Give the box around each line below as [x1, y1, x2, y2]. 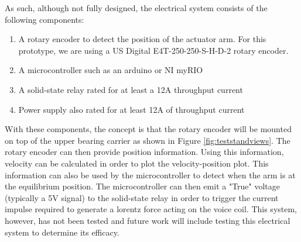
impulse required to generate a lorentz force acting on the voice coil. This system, [5, 203, 297, 215]
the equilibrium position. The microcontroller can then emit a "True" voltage [5, 180, 281, 192]
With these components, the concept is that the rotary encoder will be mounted [5, 123, 292, 135]
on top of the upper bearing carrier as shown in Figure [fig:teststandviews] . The [5, 134, 290, 146]
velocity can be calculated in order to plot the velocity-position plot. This [5, 157, 269, 169]
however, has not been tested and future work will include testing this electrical [5, 214, 290, 226]
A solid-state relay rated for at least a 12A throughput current [18, 83, 243, 95]
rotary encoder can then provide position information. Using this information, [5, 146, 284, 158]
